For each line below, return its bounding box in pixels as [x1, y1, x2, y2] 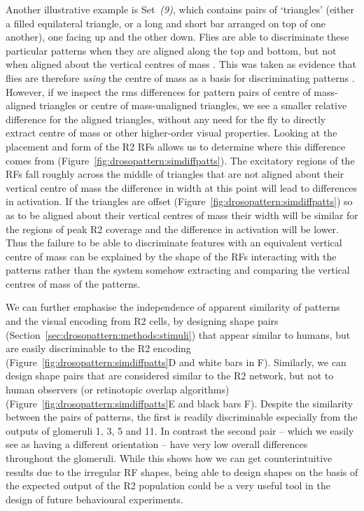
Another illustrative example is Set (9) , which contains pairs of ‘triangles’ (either [6, 2, 354, 16]
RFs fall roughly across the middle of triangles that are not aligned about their [6, 167, 344, 181]
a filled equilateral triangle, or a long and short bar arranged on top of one [6, 15, 325, 30]
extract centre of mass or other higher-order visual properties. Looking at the [6, 125, 337, 140]
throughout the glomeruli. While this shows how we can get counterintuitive [6, 451, 332, 465]
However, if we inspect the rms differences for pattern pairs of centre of [6, 84, 311, 99]
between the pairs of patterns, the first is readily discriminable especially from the [6, 409, 358, 424]
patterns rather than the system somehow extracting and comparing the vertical [6, 262, 350, 277]
